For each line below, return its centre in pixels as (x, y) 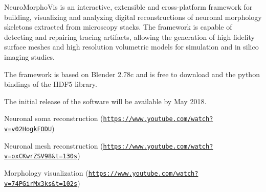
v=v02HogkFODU (28, 129)
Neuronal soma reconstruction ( (54, 118)
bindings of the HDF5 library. (51, 84)
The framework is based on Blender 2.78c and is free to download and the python (132, 74)
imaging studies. (29, 56)
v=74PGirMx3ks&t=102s (41, 184)
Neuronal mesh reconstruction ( (54, 145)
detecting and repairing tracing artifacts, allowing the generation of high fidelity (129, 37)
